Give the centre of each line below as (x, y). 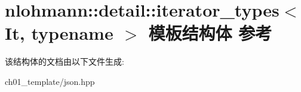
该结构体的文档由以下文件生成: (64, 61)
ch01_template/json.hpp (50, 81)
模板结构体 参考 (210, 33)
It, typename (59, 33)
